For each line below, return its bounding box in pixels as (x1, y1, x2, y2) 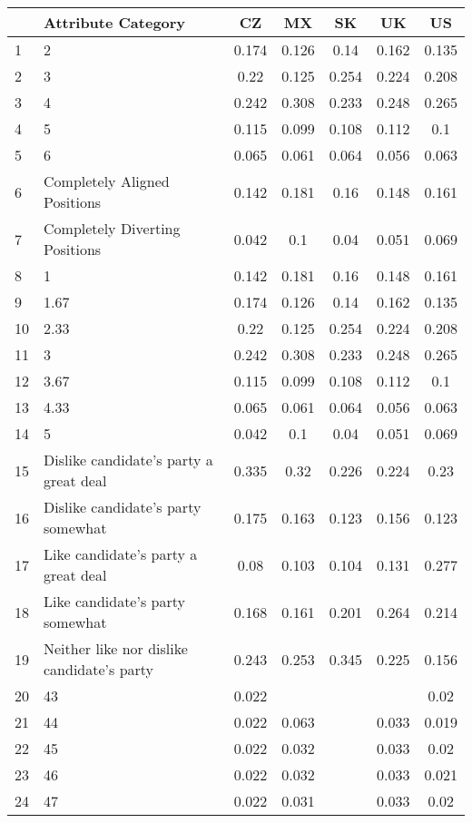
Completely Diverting (44, 218, 181, 239)
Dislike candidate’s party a (44, 449, 213, 470)
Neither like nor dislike (44, 638, 188, 659)
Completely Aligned (44, 171, 170, 191)
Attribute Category (44, 12, 186, 33)
